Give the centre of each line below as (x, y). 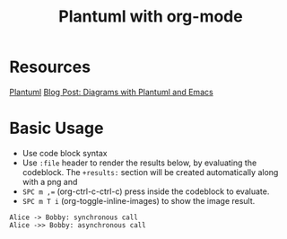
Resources (50, 67)
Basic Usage (57, 128)
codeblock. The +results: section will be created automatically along (150, 172)
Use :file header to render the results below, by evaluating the (139, 163)
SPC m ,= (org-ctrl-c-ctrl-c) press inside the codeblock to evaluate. (146, 191)
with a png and (50, 181)
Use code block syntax (65, 153)
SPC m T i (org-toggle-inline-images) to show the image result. (139, 200)
